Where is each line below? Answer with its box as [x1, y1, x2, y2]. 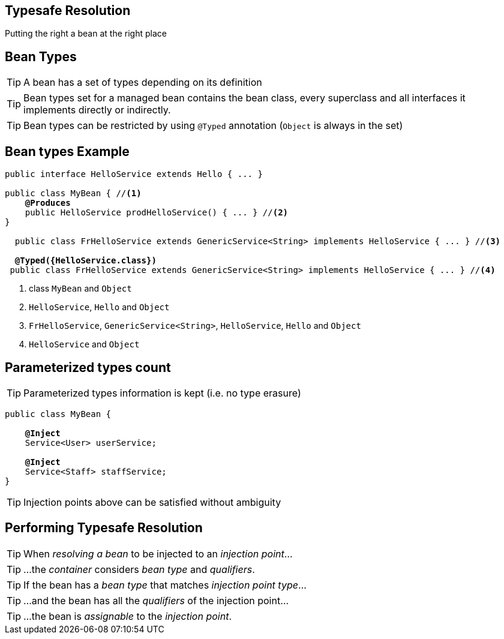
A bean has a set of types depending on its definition [23, 76, 262, 89]
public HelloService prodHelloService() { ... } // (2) [25, 208, 289, 218]
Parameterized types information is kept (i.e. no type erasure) [23, 386, 301, 399]
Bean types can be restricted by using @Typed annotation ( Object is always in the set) [23, 119, 403, 132]
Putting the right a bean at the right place [5, 28, 167, 39]
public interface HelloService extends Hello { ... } [5, 169, 263, 179]
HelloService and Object [29, 339, 140, 350]
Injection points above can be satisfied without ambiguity [23, 496, 281, 508]
